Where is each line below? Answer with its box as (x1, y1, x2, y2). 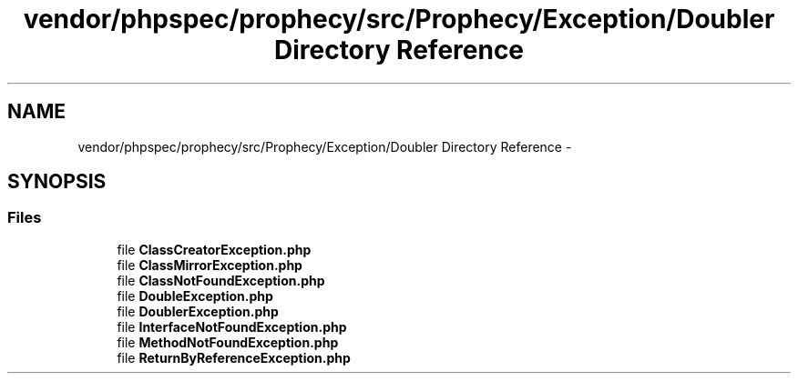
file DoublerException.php (117, 303, 279, 319)
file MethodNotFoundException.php (117, 334, 339, 350)
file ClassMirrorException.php (117, 256, 302, 273)
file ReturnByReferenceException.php (117, 349, 351, 366)
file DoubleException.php (117, 287, 273, 304)
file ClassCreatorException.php (117, 241, 312, 257)
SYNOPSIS (7, 170, 107, 194)
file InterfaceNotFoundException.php (117, 318, 347, 335)
